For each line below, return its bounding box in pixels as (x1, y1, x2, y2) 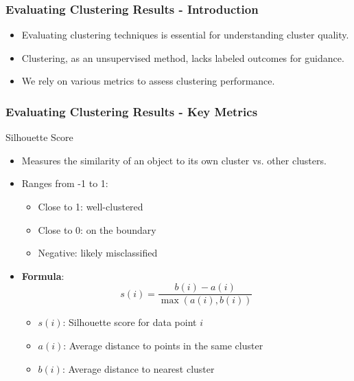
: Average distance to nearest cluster (62, 361, 215, 375)
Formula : (21, 268, 64, 283)
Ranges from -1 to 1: (21, 176, 108, 190)
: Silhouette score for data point (62, 315, 197, 329)
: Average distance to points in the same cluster (63, 338, 263, 353)
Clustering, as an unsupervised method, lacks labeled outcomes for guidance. (21, 50, 344, 65)
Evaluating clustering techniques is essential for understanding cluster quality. (21, 28, 349, 42)
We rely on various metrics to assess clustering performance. (21, 74, 275, 88)
